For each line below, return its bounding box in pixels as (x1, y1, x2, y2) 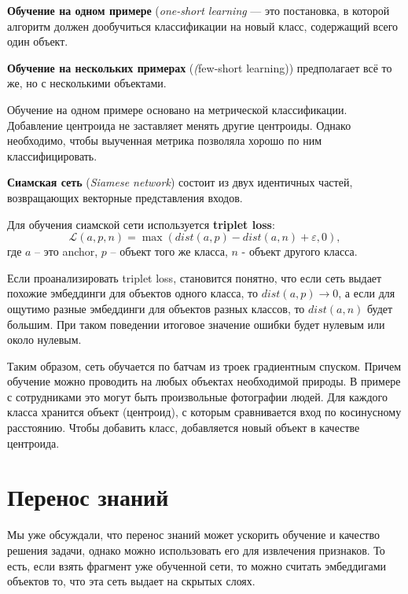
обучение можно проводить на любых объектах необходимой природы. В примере (7, 373, 401, 389)
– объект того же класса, (110, 243, 228, 260)
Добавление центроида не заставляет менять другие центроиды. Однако (7, 116, 351, 133)
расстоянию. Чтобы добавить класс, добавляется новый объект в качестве (7, 419, 360, 436)
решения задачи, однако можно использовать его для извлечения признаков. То (7, 541, 385, 558)
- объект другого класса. (241, 243, 358, 260)
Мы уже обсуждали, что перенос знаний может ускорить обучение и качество (7, 526, 380, 543)
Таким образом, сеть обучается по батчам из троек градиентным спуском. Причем (7, 357, 402, 374)
